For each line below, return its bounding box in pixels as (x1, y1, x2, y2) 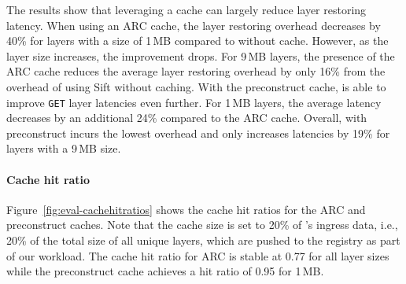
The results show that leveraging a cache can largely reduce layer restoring (6, 2, 367, 17)
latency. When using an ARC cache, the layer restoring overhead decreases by (6, 17, 381, 33)
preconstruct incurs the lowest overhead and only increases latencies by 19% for (6, 124, 390, 141)
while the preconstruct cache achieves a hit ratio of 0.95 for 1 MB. (6, 263, 324, 279)
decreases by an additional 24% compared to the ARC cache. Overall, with (6, 109, 367, 126)
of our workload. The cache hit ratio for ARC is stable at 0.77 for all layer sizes (6, 247, 389, 264)
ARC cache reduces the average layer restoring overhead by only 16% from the (6, 63, 386, 79)
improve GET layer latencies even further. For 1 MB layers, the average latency (6, 94, 382, 110)
